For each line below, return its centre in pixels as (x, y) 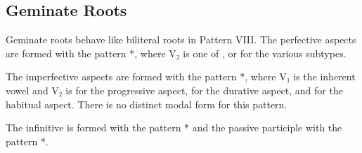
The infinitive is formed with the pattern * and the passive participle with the (174, 127)
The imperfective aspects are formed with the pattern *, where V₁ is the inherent (181, 76)
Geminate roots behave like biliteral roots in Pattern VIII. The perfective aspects (181, 39)
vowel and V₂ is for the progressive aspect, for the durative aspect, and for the (174, 90)
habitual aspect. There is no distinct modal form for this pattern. (147, 104)
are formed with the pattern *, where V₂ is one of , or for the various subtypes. (176, 53)
